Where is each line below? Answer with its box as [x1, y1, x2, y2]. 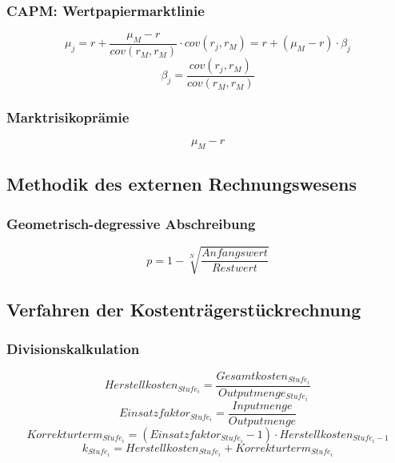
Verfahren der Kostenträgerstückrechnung [6, 297, 361, 322]
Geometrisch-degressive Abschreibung [6, 213, 256, 233]
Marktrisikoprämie [6, 107, 130, 127]
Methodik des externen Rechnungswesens [6, 171, 357, 196]
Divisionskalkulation [6, 339, 140, 359]
